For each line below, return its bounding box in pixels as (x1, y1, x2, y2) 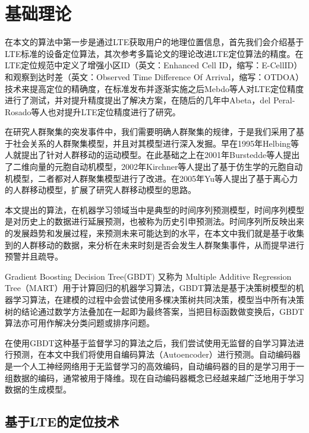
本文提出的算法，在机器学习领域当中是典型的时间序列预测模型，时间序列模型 (5, 203, 304, 216)
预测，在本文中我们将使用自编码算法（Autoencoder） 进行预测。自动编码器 (12, 348, 301, 361)
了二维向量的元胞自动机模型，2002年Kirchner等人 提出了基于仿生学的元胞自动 (5, 160, 303, 173)
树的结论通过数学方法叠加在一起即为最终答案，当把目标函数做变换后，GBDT (5, 305, 304, 317)
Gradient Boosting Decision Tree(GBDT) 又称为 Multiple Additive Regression (5, 270, 292, 282)
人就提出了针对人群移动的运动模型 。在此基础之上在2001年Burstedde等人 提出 (5, 148, 300, 161)
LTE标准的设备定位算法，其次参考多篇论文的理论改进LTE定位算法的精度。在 (5, 47, 304, 59)
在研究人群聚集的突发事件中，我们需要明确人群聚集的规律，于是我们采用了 (5, 125, 296, 138)
